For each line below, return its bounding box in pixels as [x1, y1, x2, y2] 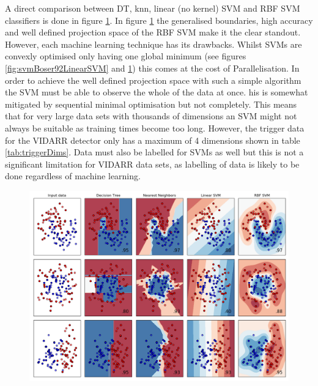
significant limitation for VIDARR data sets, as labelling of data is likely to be [5, 157, 300, 170]
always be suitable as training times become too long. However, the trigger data [5, 121, 305, 134]
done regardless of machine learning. [5, 169, 141, 182]
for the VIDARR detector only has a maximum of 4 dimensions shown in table [5, 133, 300, 146]
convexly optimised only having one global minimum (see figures [5, 50, 246, 62]
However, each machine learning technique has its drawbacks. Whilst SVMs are [5, 37, 302, 50]
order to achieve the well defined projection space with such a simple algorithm [5, 73, 301, 86]
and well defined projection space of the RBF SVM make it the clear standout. [5, 26, 301, 39]
